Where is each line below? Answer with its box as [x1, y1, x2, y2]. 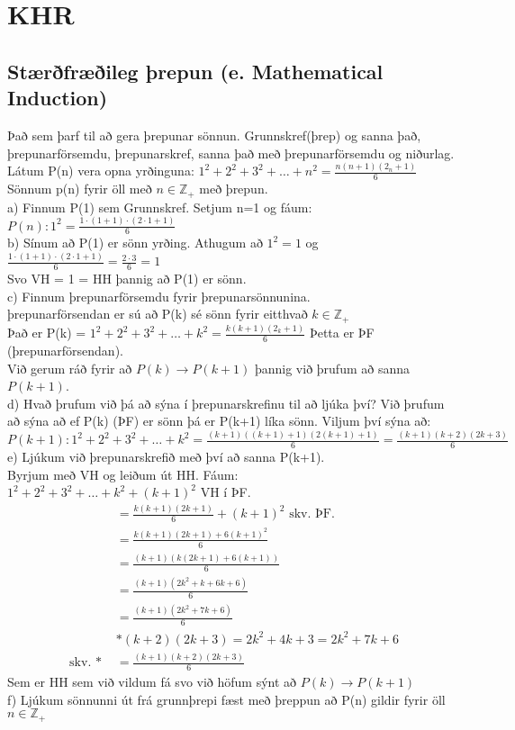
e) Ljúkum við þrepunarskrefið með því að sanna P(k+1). [7, 447, 325, 466]
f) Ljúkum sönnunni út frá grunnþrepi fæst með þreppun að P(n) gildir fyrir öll [7, 689, 446, 708]
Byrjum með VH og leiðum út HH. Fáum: [7, 464, 239, 483]
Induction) [7, 84, 108, 112]
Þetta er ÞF [309, 323, 375, 342]
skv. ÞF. [289, 508, 335, 521]
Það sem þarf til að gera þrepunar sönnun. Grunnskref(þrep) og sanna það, [7, 125, 421, 144]
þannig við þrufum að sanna [254, 358, 410, 377]
